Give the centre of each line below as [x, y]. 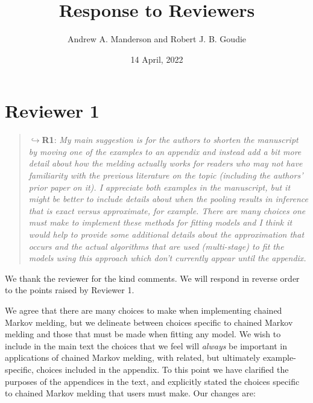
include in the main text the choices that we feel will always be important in [146, 345]
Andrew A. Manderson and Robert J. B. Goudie [157, 39]
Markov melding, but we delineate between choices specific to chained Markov [149, 322]
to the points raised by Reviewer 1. [70, 290]
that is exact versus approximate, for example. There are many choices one [167, 210]
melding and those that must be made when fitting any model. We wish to [143, 334]
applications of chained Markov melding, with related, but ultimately [133, 357]
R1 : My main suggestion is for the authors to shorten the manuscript [170, 140]
